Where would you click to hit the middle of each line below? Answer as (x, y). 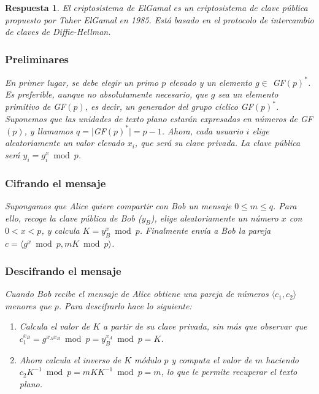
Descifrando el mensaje (63, 270)
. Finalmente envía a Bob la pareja (205, 230)
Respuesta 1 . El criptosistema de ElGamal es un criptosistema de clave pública (156, 7)
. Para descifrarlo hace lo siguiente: (125, 305)
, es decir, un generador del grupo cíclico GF (169, 106)
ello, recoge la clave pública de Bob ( (73, 218)
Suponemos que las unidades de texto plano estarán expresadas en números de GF (159, 118)
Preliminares (37, 59)
